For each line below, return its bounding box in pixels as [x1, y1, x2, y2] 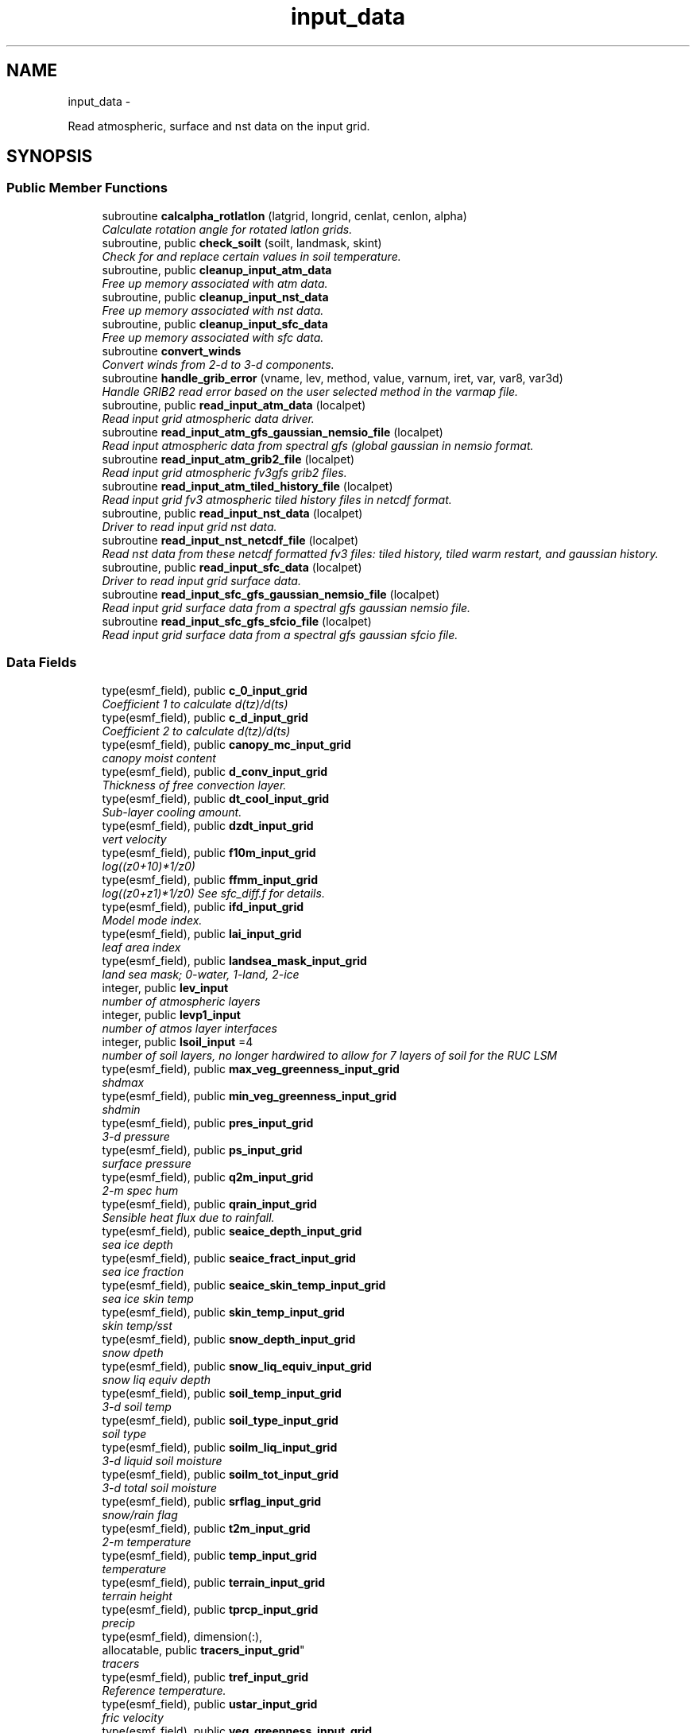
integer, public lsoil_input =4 [102, 1034, 253, 1049]
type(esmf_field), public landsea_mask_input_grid [102, 953, 367, 967]
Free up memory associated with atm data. [102, 276, 328, 290]
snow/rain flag [102, 1507, 178, 1522]
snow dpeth [102, 1345, 164, 1359]
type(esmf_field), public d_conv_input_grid [102, 764, 328, 778]
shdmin [102, 1102, 141, 1116]
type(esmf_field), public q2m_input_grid [102, 1169, 314, 1184]
